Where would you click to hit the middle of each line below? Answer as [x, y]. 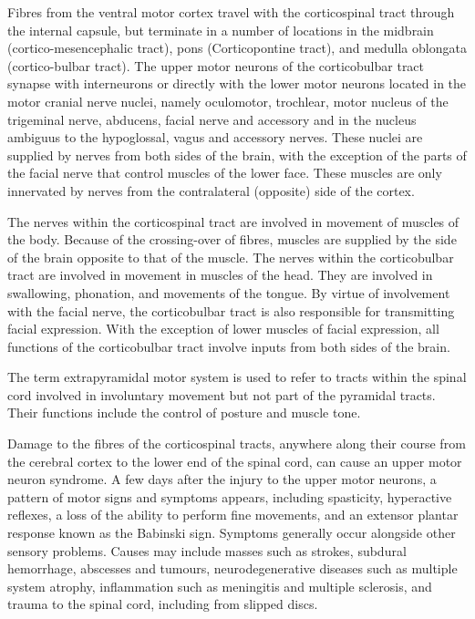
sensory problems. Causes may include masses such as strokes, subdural [207, 550]
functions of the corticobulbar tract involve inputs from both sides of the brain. [229, 346]
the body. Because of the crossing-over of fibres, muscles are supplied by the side [232, 239]
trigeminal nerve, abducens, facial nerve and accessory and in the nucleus [212, 119]
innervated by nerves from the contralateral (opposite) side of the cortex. [211, 190]
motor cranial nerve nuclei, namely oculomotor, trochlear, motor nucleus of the [228, 101]
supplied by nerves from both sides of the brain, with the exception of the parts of [237, 155]
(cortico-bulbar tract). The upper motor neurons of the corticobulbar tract [216, 65]
